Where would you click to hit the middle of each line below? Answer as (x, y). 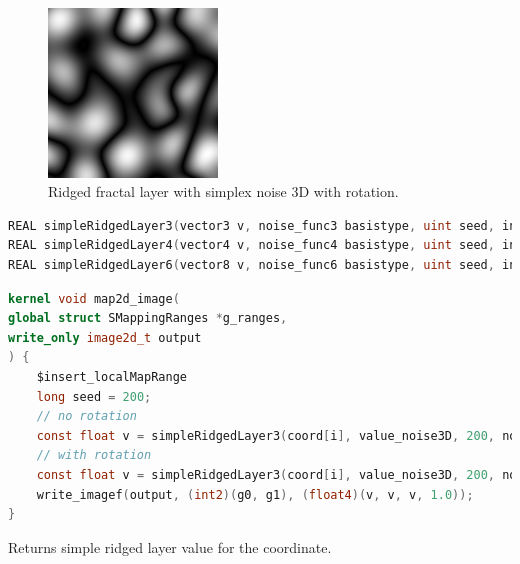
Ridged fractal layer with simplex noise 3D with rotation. (223, 191)
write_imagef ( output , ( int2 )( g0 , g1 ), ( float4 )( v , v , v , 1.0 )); (255, 494)
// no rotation (86, 416)
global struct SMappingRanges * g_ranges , (148, 318)
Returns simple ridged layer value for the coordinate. (170, 546)
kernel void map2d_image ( (94, 298)
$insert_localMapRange (111, 376)
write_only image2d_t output (105, 337)
